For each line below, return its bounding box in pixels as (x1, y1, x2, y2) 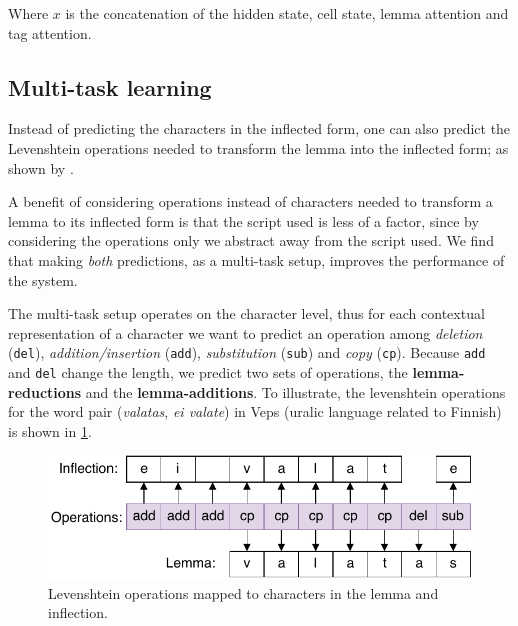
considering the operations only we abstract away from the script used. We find (8, 230, 494, 251)
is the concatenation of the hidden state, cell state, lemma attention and (65, 3, 509, 23)
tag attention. (8, 22, 92, 43)
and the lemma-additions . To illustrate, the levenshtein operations (85, 381, 506, 402)
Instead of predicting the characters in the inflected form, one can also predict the (8, 118, 511, 139)
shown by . (8, 157, 74, 178)
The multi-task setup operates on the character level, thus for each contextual (8, 303, 485, 324)
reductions (8, 381, 82, 402)
